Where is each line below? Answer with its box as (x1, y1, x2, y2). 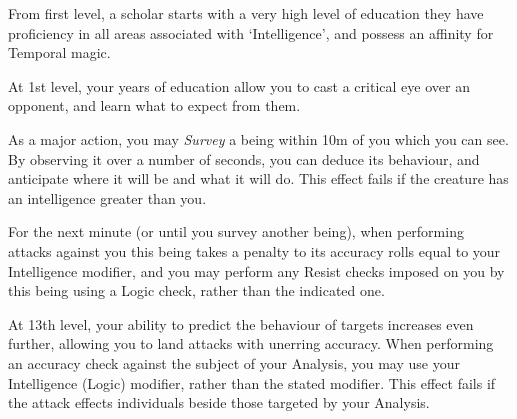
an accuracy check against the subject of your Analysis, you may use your (8, 352, 460, 373)
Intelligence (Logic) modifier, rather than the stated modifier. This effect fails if (8, 372, 496, 393)
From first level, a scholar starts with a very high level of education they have (8, 3, 484, 23)
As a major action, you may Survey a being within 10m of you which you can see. (8, 128, 509, 149)
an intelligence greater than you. (8, 187, 207, 208)
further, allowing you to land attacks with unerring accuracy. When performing (8, 333, 494, 354)
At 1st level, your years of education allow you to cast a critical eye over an (8, 75, 470, 96)
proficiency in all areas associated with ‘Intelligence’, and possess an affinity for (8, 22, 494, 43)
